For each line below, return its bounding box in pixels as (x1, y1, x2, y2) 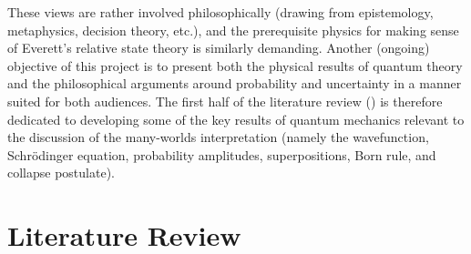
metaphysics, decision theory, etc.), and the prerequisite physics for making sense (7, 20, 459, 39)
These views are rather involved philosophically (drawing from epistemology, (7, 3, 434, 21)
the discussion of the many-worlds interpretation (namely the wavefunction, (7, 127, 429, 147)
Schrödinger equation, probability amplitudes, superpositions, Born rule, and (7, 145, 436, 164)
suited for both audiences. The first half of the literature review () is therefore (7, 91, 443, 110)
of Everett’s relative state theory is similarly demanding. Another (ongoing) (7, 38, 430, 57)
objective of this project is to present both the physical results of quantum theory (7, 56, 463, 75)
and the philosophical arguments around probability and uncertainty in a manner (7, 74, 462, 93)
